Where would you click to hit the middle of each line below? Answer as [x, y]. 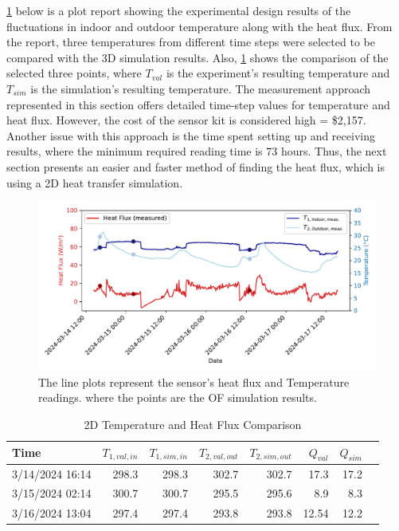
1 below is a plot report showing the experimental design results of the [179, 10]
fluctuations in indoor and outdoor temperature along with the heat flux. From [199, 26]
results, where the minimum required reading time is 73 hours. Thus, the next [197, 151]
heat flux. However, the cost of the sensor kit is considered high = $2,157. [186, 120]
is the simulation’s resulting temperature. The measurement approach [201, 88]
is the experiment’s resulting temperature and [278, 73]
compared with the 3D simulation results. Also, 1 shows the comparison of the [198, 57]
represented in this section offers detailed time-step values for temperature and [198, 104]
